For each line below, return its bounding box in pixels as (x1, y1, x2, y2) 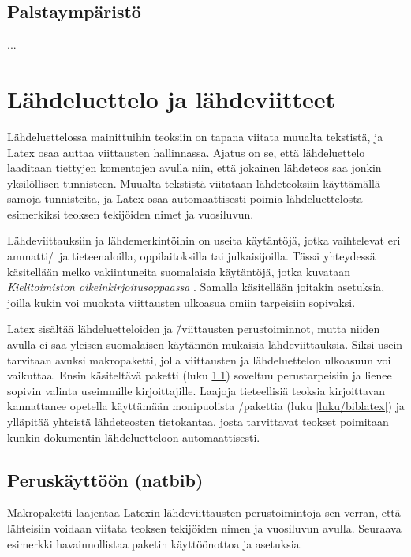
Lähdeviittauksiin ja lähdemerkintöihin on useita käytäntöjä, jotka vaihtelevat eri (7, 232, 401, 249)
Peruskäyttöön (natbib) (7, 467, 204, 492)
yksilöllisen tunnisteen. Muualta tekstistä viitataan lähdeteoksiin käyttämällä (7, 174, 381, 191)
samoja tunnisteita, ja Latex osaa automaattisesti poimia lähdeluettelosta (7, 190, 363, 207)
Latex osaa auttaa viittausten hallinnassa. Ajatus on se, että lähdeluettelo (7, 144, 365, 160)
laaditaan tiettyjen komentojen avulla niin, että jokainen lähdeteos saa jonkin (7, 159, 382, 176)
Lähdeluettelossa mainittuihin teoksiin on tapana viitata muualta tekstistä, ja (7, 128, 383, 144)
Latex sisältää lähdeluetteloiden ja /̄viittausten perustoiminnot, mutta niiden (7, 320, 380, 337)
